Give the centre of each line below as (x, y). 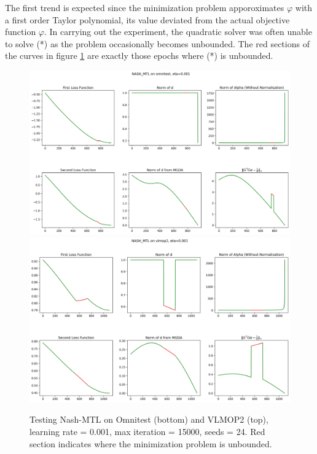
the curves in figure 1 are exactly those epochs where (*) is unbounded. (139, 56)
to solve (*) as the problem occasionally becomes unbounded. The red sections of (157, 43)
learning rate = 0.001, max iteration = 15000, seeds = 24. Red (147, 431)
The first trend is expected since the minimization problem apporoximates (145, 7)
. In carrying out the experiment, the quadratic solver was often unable (178, 32)
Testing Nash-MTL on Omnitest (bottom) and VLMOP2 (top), (149, 419)
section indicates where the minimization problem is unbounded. (151, 443)
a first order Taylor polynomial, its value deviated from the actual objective (147, 19)
